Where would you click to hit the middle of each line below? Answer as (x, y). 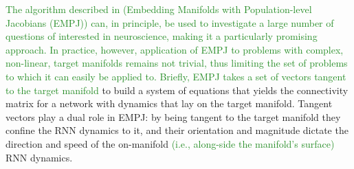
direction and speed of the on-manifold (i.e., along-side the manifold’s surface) (170, 143)
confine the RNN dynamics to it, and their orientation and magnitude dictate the (177, 130)
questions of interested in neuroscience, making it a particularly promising (162, 36)
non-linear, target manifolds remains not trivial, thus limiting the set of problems (177, 63)
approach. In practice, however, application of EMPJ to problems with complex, (175, 49)
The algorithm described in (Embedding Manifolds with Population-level (159, 9)
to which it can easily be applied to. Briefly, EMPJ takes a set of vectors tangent (176, 76)
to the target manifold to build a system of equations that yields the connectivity (177, 90)
